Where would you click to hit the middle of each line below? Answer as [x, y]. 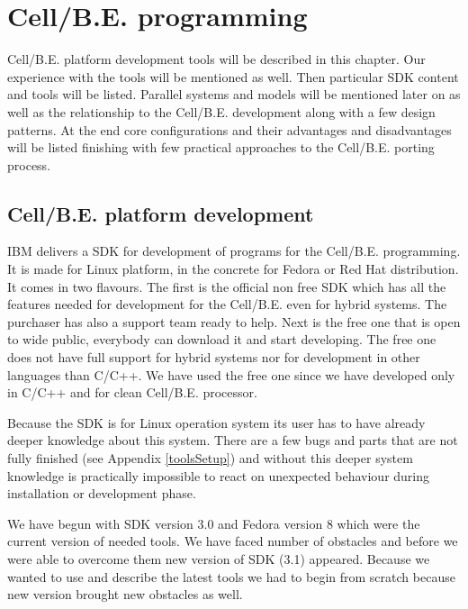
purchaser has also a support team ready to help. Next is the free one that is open [234, 321]
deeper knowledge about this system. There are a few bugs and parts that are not [233, 440]
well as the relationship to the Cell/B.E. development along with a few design [221, 111]
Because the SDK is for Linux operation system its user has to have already [216, 422]
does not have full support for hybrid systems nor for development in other [214, 357]
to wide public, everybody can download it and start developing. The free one [222, 339]
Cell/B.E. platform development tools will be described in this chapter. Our [216, 59]
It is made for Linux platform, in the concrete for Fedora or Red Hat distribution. [233, 269]
